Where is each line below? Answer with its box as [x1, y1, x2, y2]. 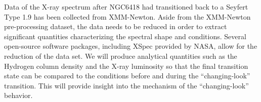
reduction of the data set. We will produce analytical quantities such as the [4, 50, 237, 61]
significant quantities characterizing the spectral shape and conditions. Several [4, 31, 246, 41]
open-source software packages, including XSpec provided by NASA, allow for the [4, 41, 257, 51]
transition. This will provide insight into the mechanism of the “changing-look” [4, 80, 249, 90]
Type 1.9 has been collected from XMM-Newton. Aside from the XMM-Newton [4, 11, 251, 22]
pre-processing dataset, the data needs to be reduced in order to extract [4, 21, 227, 32]
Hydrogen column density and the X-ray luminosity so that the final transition [4, 60, 248, 71]
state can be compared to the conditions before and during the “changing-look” [4, 70, 250, 81]
